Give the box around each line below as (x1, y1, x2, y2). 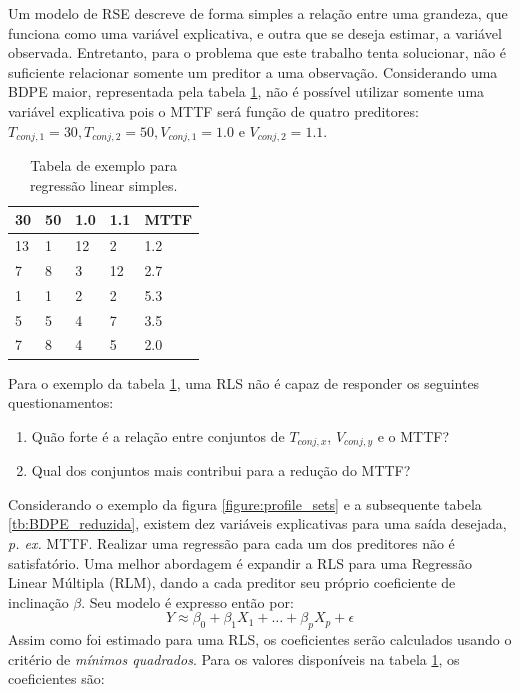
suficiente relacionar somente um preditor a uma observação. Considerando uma (8, 61, 498, 82)
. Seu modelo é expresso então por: (81, 591, 294, 612)
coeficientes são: (8, 668, 105, 689)
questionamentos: (8, 392, 114, 413)
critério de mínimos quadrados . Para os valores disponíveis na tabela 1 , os (8, 648, 460, 669)
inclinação (8, 591, 69, 612)
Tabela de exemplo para (30, 155, 177, 176)
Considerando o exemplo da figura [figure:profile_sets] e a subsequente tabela (8, 493, 482, 514)
